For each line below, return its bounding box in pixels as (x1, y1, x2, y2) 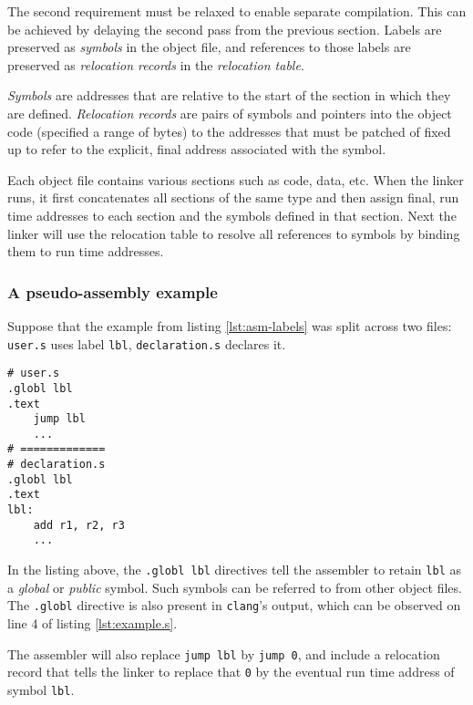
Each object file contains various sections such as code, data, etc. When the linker (7, 170, 464, 189)
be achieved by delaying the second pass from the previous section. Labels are (7, 19, 442, 38)
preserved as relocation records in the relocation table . (7, 55, 304, 74)
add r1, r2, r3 (33, 518, 125, 532)
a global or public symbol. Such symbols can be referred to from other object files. (7, 577, 462, 596)
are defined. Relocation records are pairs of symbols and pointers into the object (7, 103, 452, 122)
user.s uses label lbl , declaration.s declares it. (7, 334, 286, 353)
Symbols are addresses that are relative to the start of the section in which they (7, 86, 451, 105)
